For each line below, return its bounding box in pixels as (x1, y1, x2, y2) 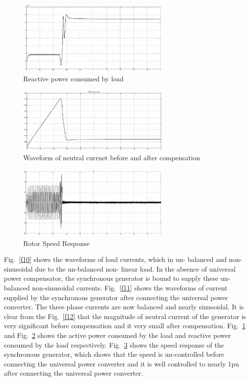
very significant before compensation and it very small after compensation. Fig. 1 (4, 320, 246, 331)
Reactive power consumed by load (23, 73, 124, 83)
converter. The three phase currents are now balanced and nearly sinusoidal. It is (4, 302, 244, 312)
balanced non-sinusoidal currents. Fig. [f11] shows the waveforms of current (4, 283, 228, 293)
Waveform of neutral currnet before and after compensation (23, 152, 200, 163)
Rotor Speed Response (23, 238, 90, 248)
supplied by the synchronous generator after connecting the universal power (4, 292, 228, 302)
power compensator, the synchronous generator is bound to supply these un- (4, 273, 231, 283)
